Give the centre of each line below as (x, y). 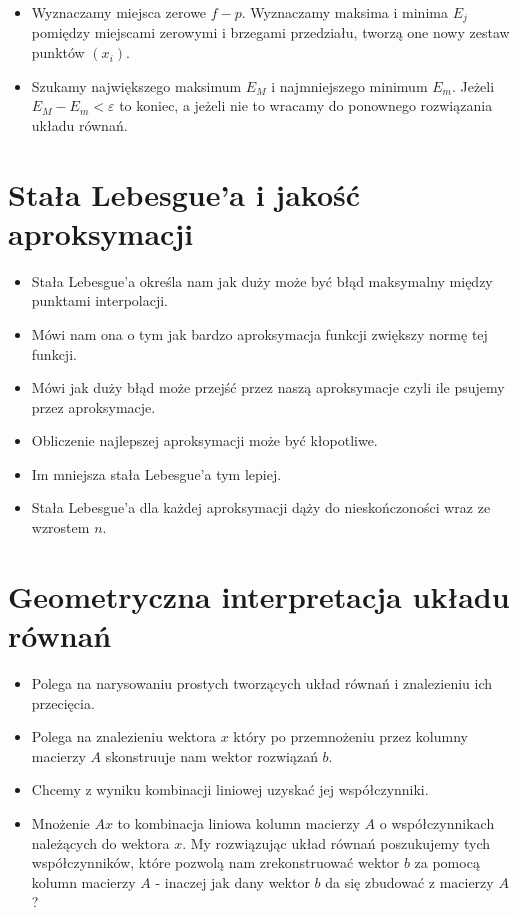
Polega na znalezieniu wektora (123, 736)
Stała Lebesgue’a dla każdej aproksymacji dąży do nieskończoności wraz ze (261, 507)
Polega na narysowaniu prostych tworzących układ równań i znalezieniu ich (262, 682)
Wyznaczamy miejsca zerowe (119, 12)
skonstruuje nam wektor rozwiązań (211, 755)
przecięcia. (63, 702)
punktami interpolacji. (99, 300)
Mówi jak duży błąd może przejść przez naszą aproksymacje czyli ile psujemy (268, 387)
